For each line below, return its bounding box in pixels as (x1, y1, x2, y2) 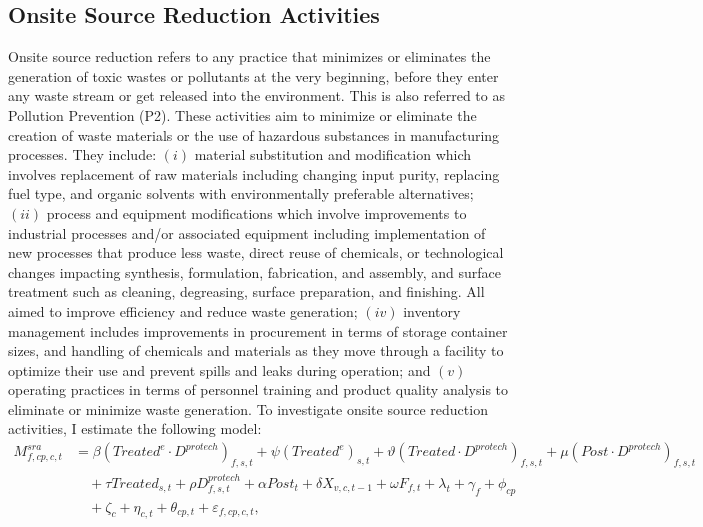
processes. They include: (8, 144, 157, 165)
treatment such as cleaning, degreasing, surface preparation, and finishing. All (8, 281, 485, 302)
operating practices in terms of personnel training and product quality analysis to (8, 379, 509, 400)
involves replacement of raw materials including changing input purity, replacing (8, 163, 500, 184)
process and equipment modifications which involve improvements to (46, 202, 467, 223)
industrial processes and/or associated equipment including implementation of (8, 222, 486, 243)
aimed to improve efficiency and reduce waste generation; (8, 300, 358, 321)
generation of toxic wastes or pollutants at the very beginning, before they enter (8, 65, 499, 86)
